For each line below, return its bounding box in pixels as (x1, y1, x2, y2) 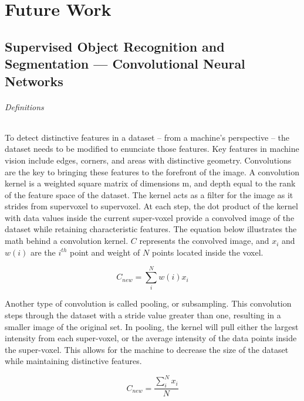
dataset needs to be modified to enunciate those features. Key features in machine (5, 142, 299, 155)
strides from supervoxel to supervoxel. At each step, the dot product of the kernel (5, 200, 298, 212)
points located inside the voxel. (151, 246, 264, 258)
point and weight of (69, 246, 140, 258)
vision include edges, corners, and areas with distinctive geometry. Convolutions (5, 154, 292, 166)
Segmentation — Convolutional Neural (5, 55, 245, 73)
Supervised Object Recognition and (5, 37, 225, 55)
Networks (5, 72, 63, 90)
